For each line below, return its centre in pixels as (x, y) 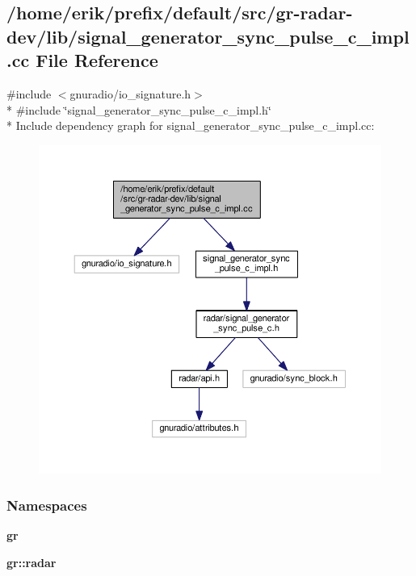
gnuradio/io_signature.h (130, 93)
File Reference (97, 60)
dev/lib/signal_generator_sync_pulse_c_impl (208, 36)
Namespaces (47, 505)
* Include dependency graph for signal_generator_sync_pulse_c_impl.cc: (191, 125)
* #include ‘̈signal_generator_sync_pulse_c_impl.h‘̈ (139, 109)
